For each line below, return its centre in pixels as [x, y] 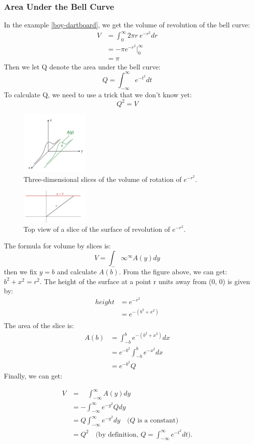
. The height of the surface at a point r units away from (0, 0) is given [145, 281]
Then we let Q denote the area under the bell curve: [82, 66]
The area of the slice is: [39, 325]
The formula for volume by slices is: [58, 245]
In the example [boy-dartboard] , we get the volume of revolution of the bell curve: [127, 25]
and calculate [77, 272]
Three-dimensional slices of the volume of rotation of [103, 179]
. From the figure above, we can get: [173, 272]
